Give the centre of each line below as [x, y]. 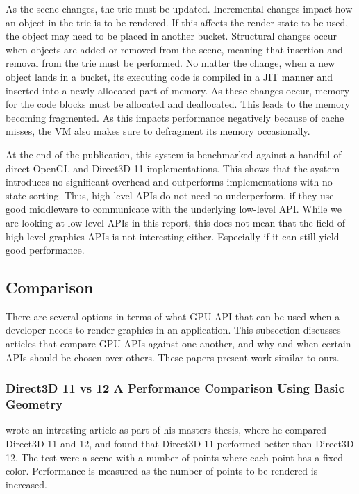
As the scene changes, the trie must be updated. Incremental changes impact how [179, 8]
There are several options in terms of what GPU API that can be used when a [173, 316]
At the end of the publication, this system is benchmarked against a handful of [174, 154]
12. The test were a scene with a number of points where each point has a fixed [175, 457]
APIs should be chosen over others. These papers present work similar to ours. [173, 357]
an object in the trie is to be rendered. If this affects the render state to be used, [177, 22]
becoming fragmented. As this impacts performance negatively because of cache [175, 117]
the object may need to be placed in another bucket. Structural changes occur [172, 36]
